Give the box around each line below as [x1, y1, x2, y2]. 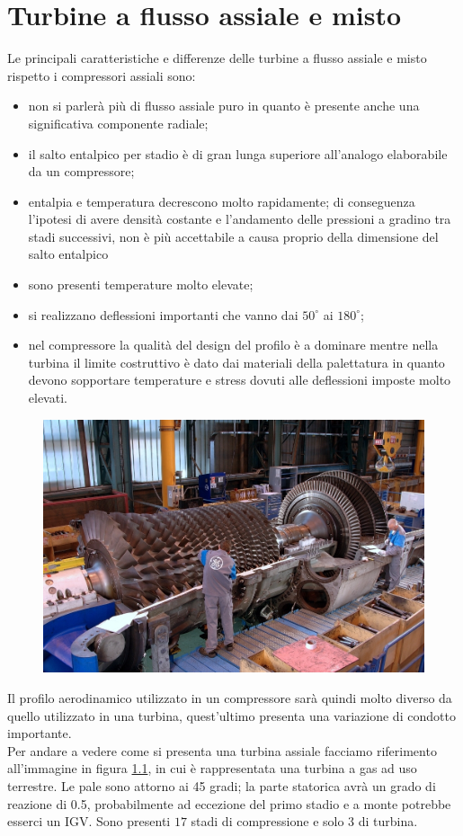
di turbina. [358, 812, 418, 831]
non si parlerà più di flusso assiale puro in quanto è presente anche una [28, 96, 420, 115]
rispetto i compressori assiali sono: [7, 66, 196, 84]
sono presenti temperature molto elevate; [28, 275, 254, 294]
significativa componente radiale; [28, 113, 209, 132]
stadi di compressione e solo [191, 812, 344, 831]
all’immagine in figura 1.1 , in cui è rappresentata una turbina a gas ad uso [7, 759, 417, 778]
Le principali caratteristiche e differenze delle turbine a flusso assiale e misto [7, 49, 427, 67]
